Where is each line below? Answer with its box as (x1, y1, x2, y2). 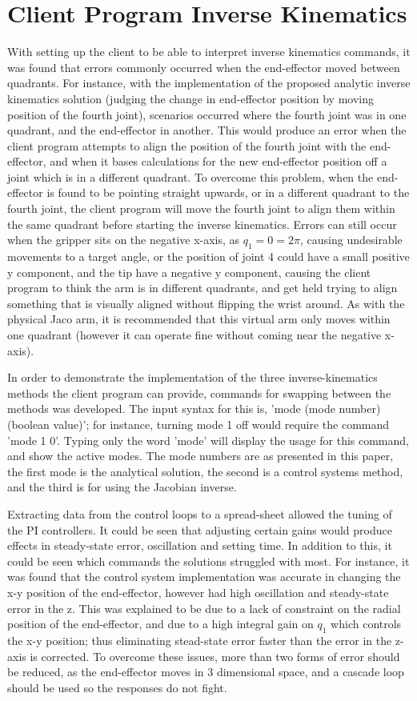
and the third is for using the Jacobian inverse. (7, 479, 237, 495)
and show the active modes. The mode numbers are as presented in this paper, (7, 447, 394, 464)
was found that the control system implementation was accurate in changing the (7, 568, 401, 585)
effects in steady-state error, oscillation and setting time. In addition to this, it (7, 537, 392, 554)
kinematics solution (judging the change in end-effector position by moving (7, 90, 375, 106)
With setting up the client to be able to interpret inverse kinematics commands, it (7, 43, 411, 60)
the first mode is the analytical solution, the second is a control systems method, (7, 463, 403, 479)
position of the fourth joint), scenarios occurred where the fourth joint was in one (7, 106, 407, 122)
